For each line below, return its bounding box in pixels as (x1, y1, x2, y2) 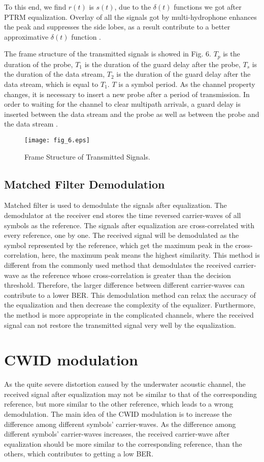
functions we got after (174, 2, 242, 12)
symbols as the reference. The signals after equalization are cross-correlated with (4, 220, 255, 230)
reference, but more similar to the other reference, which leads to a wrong (4, 398, 234, 409)
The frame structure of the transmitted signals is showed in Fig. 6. (4, 48, 211, 59)
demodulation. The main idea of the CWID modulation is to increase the (4, 409, 232, 419)
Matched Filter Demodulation (4, 176, 165, 192)
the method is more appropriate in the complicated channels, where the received (4, 309, 254, 320)
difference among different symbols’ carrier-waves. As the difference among (4, 418, 236, 429)
